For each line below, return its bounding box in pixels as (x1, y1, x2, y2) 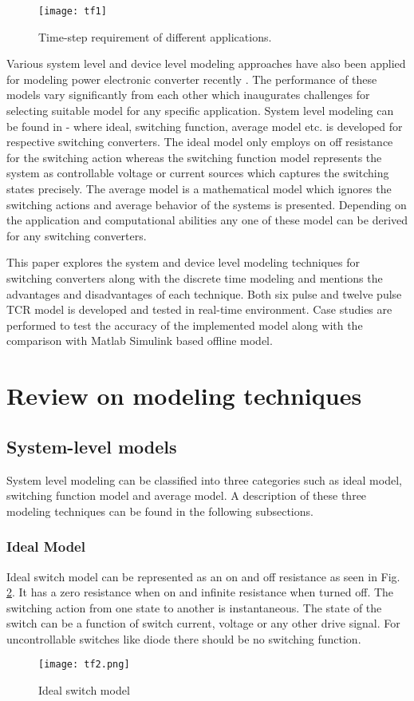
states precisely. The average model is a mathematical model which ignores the (6, 180, 392, 196)
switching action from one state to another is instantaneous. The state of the (6, 599, 382, 616)
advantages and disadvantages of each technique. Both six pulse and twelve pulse (6, 285, 402, 302)
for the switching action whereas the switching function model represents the (6, 149, 382, 165)
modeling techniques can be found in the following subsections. (6, 502, 313, 519)
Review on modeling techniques (6, 379, 362, 412)
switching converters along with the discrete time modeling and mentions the (6, 269, 383, 286)
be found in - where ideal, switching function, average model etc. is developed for (6, 117, 403, 134)
